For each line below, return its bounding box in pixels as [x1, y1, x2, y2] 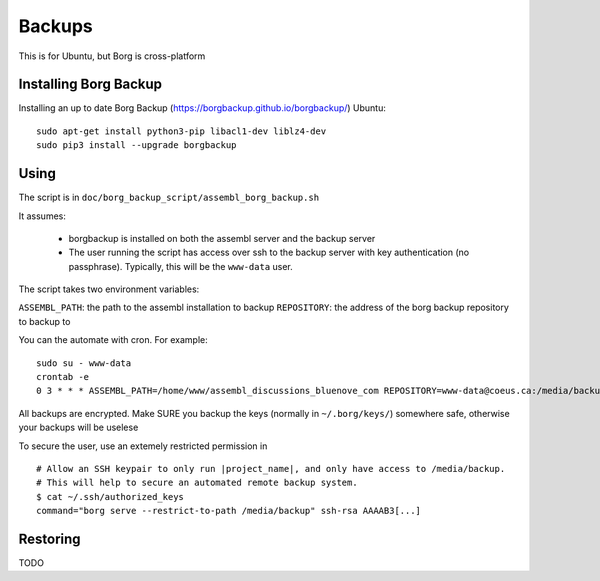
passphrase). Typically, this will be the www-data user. [68, 260, 294, 272]
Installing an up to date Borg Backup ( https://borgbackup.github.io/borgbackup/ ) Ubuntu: [18, 102, 387, 114]
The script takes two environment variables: [18, 283, 200, 295]
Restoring [18, 530, 81, 547]
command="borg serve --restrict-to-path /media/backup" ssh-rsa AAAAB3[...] [36, 505, 422, 517]
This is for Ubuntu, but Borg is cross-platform [18, 50, 206, 62]
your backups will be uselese [18, 421, 139, 434]
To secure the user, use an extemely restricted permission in [18, 440, 268, 452]
